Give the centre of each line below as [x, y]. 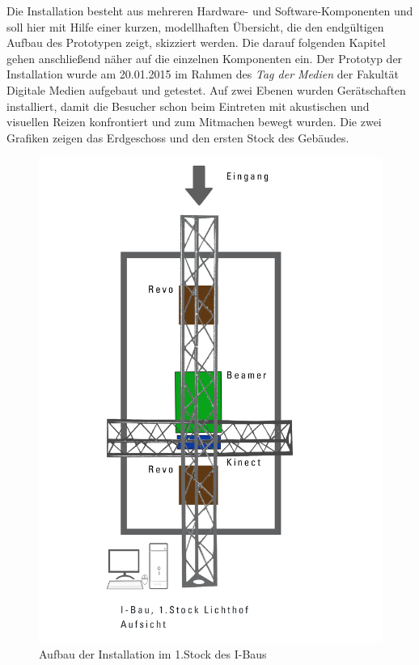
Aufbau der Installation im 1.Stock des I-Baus [153, 654]
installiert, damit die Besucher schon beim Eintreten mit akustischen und [188, 106]
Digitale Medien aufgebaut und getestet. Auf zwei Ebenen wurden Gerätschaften [206, 89]
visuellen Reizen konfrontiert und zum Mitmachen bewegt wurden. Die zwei [194, 122]
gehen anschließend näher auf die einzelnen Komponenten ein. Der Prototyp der [205, 58]
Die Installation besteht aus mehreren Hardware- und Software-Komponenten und [210, 11]
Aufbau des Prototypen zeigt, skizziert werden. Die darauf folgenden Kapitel [196, 42]
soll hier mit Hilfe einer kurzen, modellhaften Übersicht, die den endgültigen [195, 26]
